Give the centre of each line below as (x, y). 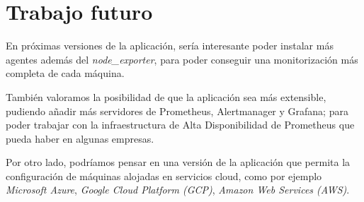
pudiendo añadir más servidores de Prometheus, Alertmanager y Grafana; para (177, 111)
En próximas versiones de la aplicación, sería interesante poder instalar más (170, 46)
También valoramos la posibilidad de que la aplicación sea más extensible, (166, 96)
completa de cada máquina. (65, 73)
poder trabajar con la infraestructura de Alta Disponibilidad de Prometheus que (180, 125)
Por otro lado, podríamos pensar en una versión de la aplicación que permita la (178, 162)
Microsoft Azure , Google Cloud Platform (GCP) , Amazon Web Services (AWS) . (178, 190)
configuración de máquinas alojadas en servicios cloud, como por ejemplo (164, 176)
